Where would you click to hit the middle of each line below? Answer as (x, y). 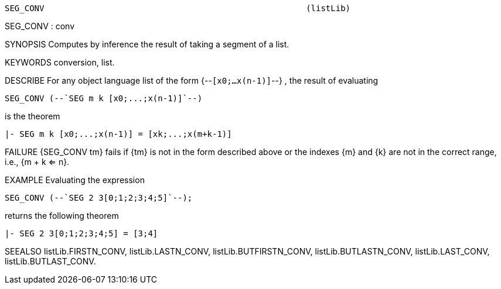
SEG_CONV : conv (40, 26)
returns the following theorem (62, 216)
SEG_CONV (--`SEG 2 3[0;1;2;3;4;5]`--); (99, 198)
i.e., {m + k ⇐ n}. (37, 162)
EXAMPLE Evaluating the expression (75, 180)
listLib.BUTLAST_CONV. (50, 261)
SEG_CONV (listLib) (178, 8)
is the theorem (33, 116)
